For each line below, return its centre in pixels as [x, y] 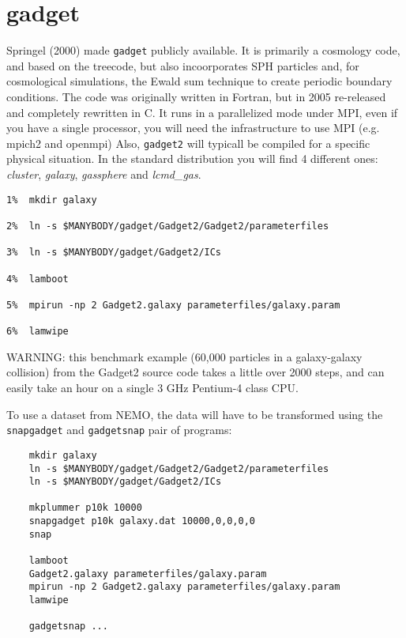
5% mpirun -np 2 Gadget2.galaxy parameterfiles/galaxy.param [173, 305]
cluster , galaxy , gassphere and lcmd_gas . [104, 174]
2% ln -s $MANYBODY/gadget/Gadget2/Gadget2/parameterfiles [168, 226]
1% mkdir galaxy [52, 200]
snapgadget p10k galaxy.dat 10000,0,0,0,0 [142, 521]
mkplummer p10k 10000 [85, 508]
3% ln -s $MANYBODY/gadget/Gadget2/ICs [114, 253]
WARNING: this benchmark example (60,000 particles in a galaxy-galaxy [184, 356]
